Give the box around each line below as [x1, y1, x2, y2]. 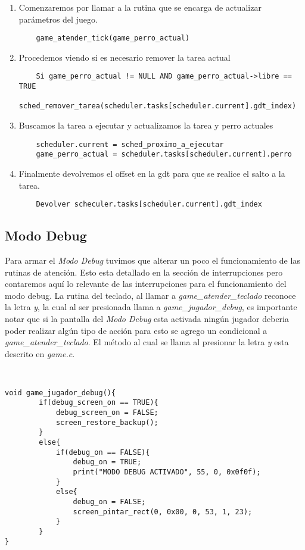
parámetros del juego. [18, 12, 98, 25]
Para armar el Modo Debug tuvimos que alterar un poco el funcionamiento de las [5, 254, 300, 267]
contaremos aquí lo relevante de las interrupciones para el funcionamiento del [5, 277, 287, 290]
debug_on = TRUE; [73, 458, 142, 467]
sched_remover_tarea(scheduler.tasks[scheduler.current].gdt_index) [18, 102, 297, 111]
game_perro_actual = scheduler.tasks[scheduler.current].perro [36, 150, 292, 159]
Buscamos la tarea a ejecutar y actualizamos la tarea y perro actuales [18, 119, 273, 132]
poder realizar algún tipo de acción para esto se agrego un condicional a [5, 324, 267, 336]
